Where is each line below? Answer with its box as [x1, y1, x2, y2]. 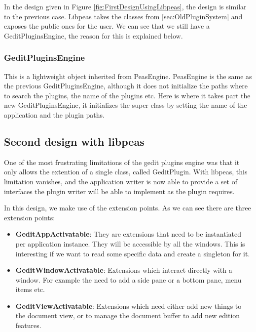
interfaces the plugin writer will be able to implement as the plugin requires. [4, 186, 235, 196]
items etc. [15, 284, 45, 294]
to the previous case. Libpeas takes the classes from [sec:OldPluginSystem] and [4, 11, 243, 21]
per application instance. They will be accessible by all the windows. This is [15, 238, 245, 249]
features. [15, 320, 41, 331]
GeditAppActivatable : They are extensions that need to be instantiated [15, 229, 241, 239]
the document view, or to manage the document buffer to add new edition [15, 310, 240, 321]
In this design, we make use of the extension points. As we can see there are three [4, 203, 251, 213]
